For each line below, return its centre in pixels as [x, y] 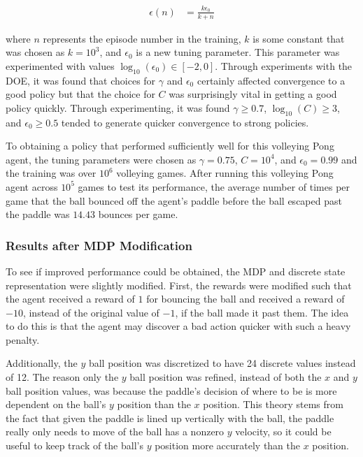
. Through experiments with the [284, 65]
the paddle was [38, 214]
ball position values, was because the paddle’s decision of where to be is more [171, 390]
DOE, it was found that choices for [81, 80]
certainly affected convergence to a [271, 80]
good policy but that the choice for [80, 94]
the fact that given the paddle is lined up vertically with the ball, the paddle [170, 418]
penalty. [23, 339]
